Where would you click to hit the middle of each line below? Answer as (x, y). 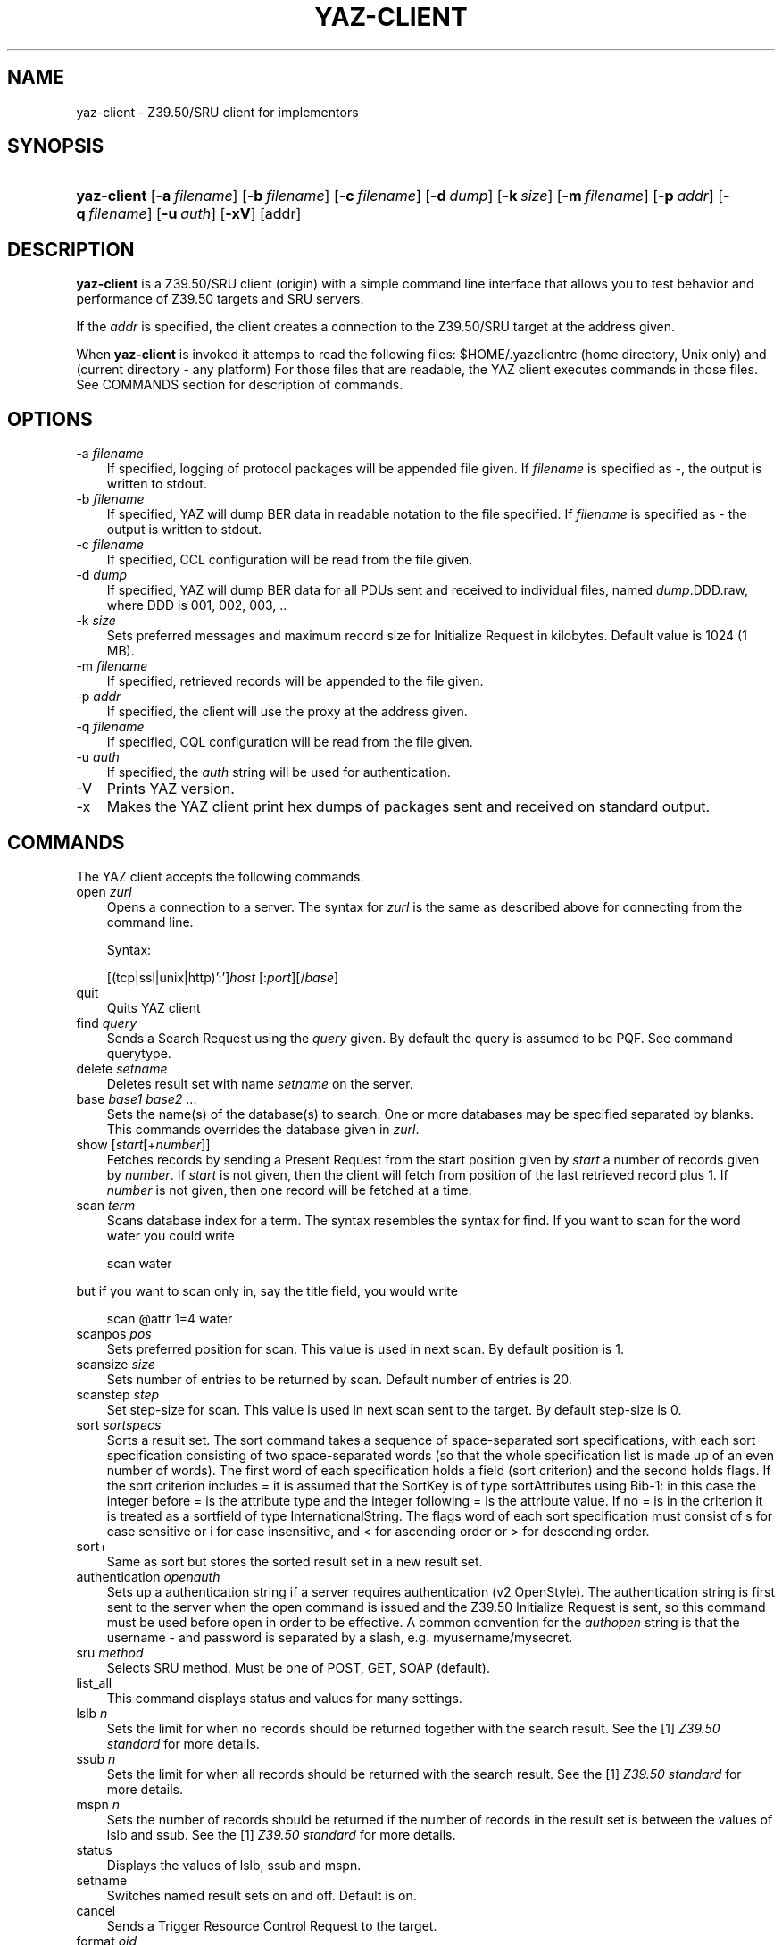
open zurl (104, 891)
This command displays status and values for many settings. (284, 1698)
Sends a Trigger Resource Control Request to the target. (272, 1925)
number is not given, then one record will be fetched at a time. (289, 1190)
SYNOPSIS (56, 146)
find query (107, 1023)
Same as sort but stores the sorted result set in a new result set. (295, 1561)
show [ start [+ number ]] (143, 1144)
